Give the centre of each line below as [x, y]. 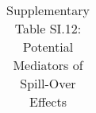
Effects [48, 101]
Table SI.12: [48, 28]
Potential [48, 47]
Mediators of [48, 65]
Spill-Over [48, 83]
